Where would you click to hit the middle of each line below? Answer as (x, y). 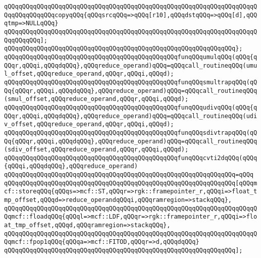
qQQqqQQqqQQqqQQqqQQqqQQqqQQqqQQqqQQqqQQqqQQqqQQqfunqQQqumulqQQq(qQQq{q (131, 57)
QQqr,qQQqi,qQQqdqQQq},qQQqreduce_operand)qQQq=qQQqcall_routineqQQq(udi (131, 116)
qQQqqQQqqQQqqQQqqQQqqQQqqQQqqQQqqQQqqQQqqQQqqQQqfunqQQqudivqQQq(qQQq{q (131, 107)
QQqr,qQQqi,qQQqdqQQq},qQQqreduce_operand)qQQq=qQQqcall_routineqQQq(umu (131, 65)
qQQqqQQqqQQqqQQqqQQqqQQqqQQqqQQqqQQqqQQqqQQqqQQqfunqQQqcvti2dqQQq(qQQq (131, 158)
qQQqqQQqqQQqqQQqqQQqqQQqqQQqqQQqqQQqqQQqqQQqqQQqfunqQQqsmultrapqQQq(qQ (131, 82)
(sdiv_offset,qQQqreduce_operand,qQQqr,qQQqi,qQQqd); (96, 150)
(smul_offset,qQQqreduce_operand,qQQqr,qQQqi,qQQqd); (96, 99)
